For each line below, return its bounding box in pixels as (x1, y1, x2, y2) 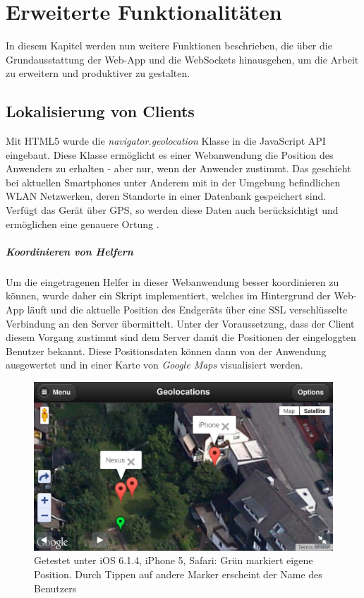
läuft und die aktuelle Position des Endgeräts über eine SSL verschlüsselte (27, 302, 348, 317)
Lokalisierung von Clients (6, 100, 195, 122)
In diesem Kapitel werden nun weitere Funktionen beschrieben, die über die (6, 38, 332, 53)
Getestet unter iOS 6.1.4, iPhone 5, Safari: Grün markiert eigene (34, 553, 313, 568)
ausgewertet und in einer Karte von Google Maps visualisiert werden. (6, 357, 303, 372)
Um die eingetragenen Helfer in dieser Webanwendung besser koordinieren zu (6, 274, 339, 289)
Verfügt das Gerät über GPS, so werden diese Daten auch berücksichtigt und (6, 203, 339, 217)
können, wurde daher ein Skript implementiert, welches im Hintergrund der (6, 288, 331, 303)
